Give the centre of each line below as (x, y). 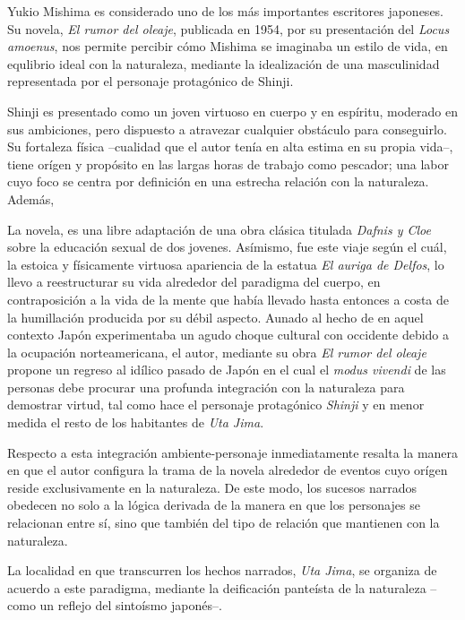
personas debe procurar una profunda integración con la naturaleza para (206, 387)
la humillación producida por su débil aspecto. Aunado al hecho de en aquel (215, 317)
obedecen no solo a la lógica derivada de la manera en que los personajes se (214, 505)
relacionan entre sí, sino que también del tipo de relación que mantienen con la (224, 523)
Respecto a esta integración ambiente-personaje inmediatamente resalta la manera (233, 452)
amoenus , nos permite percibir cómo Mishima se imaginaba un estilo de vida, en (228, 46)
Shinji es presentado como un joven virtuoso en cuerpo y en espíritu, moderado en (232, 111)
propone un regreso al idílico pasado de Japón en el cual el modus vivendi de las (227, 370)
